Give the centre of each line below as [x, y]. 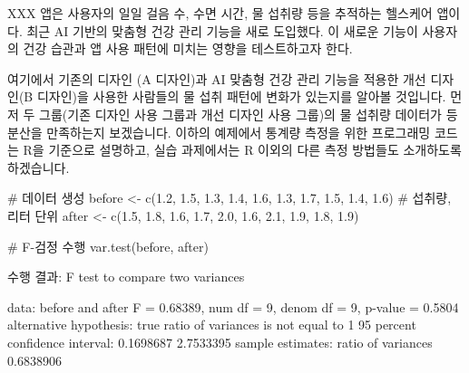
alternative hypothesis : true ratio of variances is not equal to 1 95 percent [212, 325]
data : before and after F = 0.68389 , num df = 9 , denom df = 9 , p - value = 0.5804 [233, 306]
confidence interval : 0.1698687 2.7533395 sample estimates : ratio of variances [220, 342]
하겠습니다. [39, 167]
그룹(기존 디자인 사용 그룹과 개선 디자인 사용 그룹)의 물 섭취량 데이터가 [240, 114]
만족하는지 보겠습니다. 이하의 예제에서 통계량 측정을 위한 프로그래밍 [239, 132]
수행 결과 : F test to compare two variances [126, 277]
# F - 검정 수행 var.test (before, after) [108, 246]
